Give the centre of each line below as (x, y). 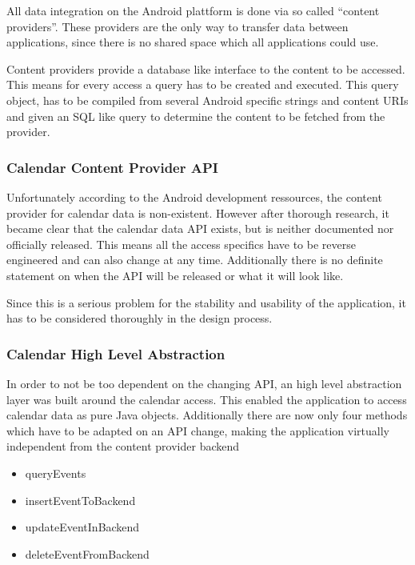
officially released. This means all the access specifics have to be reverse (181, 244)
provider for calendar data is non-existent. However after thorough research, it (198, 212)
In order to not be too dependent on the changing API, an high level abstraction (204, 383)
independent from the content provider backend (123, 446)
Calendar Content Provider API (112, 167)
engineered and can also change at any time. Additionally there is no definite (195, 260)
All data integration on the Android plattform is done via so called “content (193, 10)
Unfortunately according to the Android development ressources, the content (194, 196)
